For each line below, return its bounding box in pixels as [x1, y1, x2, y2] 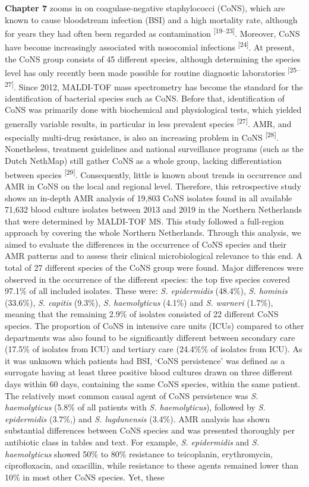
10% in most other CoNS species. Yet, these [5, 470, 165, 483]
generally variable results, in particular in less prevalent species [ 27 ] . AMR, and [5, 115, 292, 129]
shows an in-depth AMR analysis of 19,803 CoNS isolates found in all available [5, 191, 292, 204]
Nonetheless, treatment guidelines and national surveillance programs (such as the [5, 143, 304, 155]
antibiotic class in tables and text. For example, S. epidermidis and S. [5, 435, 259, 448]
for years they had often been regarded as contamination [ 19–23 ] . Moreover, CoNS [5, 26, 300, 39]
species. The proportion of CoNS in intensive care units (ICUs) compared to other [5, 320, 304, 332]
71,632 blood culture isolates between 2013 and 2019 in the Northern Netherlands [5, 203, 302, 216]
